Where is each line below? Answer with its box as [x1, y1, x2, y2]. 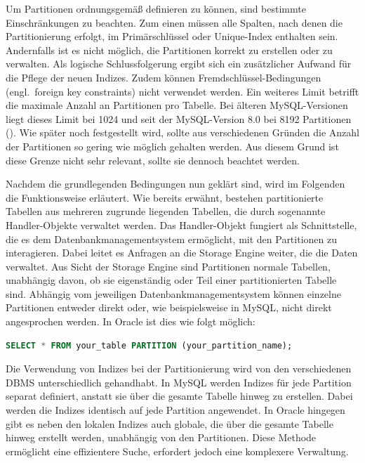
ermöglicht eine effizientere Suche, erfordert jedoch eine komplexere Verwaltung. [6, 443, 349, 458]
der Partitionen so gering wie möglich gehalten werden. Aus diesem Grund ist [6, 138, 339, 153]
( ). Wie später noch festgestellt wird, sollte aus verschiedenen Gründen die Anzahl [6, 125, 359, 140]
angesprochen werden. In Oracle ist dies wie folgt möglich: [6, 314, 255, 329]
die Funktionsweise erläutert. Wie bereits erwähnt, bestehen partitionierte [6, 190, 324, 204]
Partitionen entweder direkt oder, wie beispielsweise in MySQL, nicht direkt [6, 300, 332, 315]
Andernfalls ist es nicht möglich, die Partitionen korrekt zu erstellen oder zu [6, 42, 333, 57]
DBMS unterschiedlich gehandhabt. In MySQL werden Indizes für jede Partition [6, 374, 352, 389]
